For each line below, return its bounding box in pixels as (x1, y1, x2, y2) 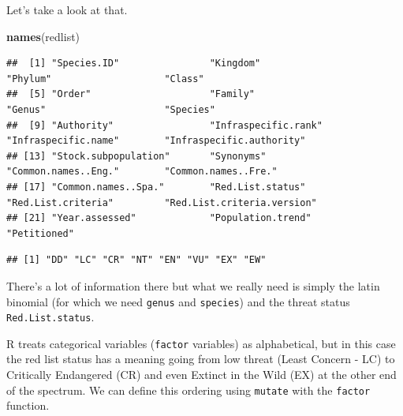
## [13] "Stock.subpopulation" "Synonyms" (6, 150, 267, 162)
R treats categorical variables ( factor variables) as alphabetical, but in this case (6, 335, 396, 351)
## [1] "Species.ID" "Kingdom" (6, 58, 261, 69)
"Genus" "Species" (6, 103, 215, 115)
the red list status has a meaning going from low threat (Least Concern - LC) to (6, 350, 395, 367)
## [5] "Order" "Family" (6, 88, 255, 100)
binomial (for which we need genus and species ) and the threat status (6, 293, 350, 309)
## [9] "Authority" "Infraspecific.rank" (6, 119, 323, 131)
